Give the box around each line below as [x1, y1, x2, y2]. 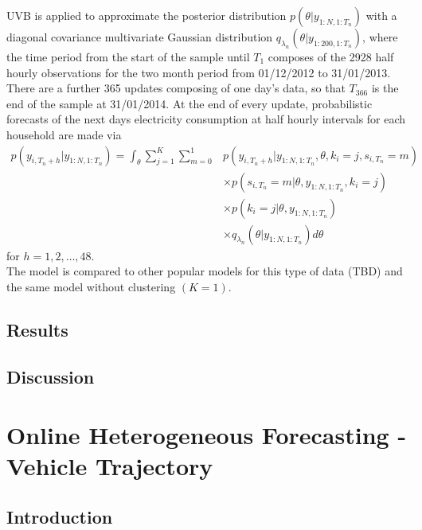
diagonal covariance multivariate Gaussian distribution [6, 29, 273, 45]
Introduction [6, 504, 113, 528]
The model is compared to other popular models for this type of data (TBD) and [6, 263, 403, 279]
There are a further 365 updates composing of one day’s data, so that [6, 80, 346, 96]
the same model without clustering [6, 278, 176, 294]
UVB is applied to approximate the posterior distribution [6, 7, 287, 23]
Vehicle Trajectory [6, 450, 213, 482]
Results [6, 317, 68, 341]
